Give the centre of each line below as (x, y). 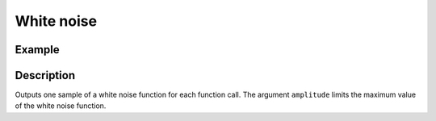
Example (37, 50)
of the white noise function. (61, 106)
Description (45, 75)
